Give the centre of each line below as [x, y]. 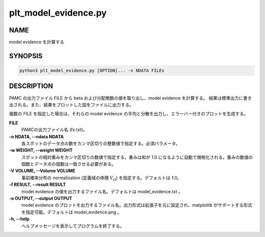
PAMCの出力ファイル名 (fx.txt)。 [54, 130]
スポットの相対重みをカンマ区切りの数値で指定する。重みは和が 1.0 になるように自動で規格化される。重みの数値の [137, 157]
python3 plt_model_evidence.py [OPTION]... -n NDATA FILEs [92, 71]
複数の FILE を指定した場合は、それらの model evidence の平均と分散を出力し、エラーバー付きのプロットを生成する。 [129, 114]
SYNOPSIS [26, 56]
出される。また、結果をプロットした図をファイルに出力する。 [71, 105]
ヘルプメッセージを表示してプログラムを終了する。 [73, 226]
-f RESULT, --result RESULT [38, 184]
